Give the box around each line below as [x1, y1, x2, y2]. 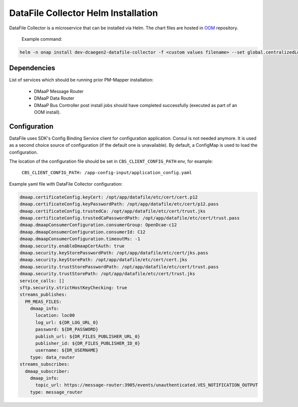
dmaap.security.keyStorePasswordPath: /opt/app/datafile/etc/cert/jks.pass [19, 250, 209, 256]
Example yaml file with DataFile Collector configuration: [9, 181, 123, 187]
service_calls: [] [19, 278, 65, 284]
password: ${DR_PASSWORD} [35, 326, 99, 332]
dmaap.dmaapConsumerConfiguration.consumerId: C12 [19, 229, 146, 235]
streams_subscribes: [19, 361, 70, 367]
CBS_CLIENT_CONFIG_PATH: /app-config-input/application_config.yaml [21, 170, 192, 176]
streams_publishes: [19, 292, 67, 298]
